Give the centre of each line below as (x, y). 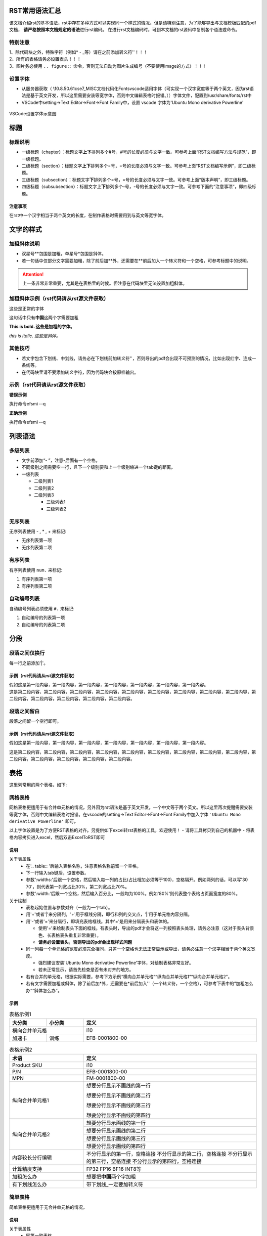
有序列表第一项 (37, 579)
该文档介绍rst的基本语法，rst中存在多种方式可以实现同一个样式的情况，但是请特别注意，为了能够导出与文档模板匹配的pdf (133, 23)
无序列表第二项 (37, 547)
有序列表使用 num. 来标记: (36, 570)
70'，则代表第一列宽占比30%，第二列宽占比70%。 (78, 886)
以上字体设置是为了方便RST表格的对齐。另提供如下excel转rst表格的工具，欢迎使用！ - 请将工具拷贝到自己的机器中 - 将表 (132, 830)
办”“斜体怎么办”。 (44, 990)
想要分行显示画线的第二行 (116, 1131)
